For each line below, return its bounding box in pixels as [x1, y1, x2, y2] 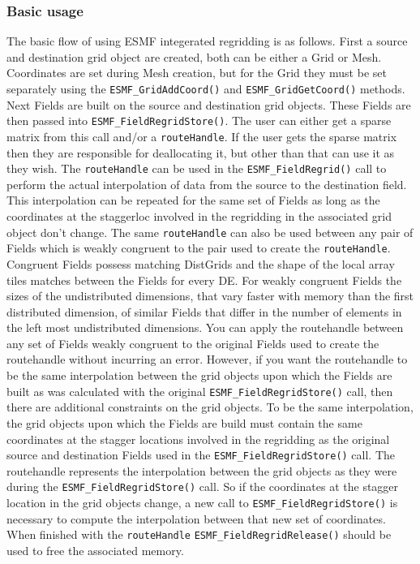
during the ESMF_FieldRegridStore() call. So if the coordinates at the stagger [6, 478, 399, 495]
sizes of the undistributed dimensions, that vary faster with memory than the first [6, 287, 414, 304]
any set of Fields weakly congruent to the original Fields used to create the [6, 334, 379, 351]
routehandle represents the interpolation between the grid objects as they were [6, 462, 397, 479]
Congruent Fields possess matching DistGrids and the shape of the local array [6, 255, 395, 272]
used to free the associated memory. [6, 541, 184, 558]
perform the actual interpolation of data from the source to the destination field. [6, 175, 407, 192]
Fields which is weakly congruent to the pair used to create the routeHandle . [6, 239, 391, 256]
